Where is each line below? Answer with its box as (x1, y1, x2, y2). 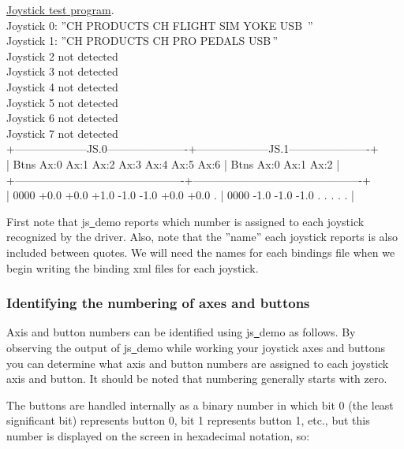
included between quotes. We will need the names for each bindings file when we (6, 243, 395, 260)
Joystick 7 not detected (6, 124, 118, 141)
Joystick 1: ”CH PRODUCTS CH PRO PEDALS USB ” (6, 32, 279, 49)
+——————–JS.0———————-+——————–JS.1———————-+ (6, 140, 379, 157)
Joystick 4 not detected (6, 78, 118, 95)
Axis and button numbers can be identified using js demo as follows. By (6, 324, 356, 340)
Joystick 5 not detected (6, 94, 118, 110)
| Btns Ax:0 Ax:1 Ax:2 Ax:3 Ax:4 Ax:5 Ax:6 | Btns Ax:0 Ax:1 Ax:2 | (6, 155, 340, 172)
